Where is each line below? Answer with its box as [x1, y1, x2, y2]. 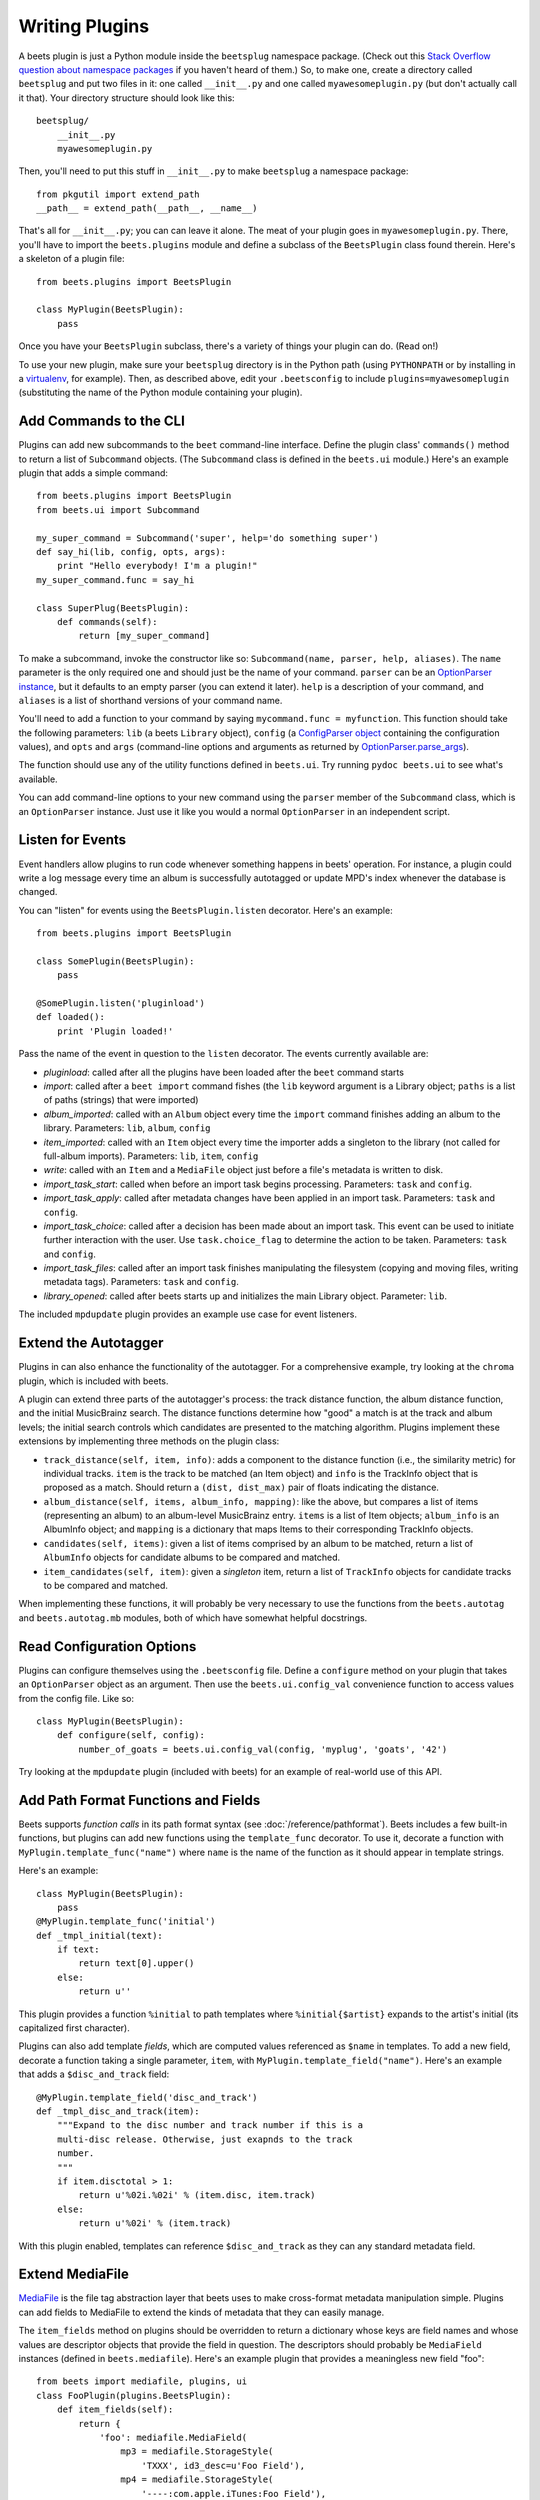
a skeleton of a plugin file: [18, 253, 125, 265]
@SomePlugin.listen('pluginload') [36, 998, 205, 1009]
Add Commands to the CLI [18, 413, 185, 430]
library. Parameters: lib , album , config [43, 1122, 211, 1134]
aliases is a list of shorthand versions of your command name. [18, 694, 283, 706]
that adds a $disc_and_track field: [18, 2068, 170, 2080]
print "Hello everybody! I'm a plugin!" [56, 560, 259, 572]
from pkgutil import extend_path [36, 188, 200, 200]
